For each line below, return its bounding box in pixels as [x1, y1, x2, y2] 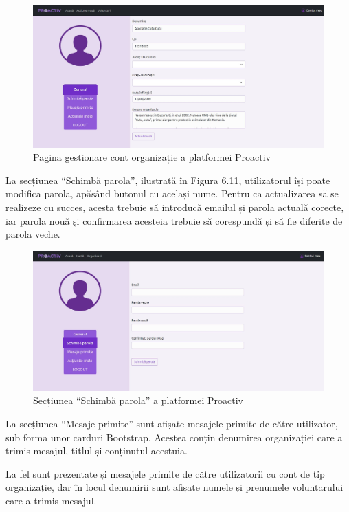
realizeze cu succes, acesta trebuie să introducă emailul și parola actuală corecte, [5, 199, 344, 214]
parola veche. [5, 227, 60, 241]
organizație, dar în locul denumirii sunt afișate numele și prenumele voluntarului [5, 480, 344, 494]
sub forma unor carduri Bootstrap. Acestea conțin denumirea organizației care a [5, 430, 343, 444]
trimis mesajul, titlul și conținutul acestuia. [5, 443, 188, 458]
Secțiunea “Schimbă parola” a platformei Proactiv [33, 393, 243, 408]
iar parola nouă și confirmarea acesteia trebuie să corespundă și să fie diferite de [5, 213, 343, 227]
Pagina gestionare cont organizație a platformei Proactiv [33, 150, 271, 164]
